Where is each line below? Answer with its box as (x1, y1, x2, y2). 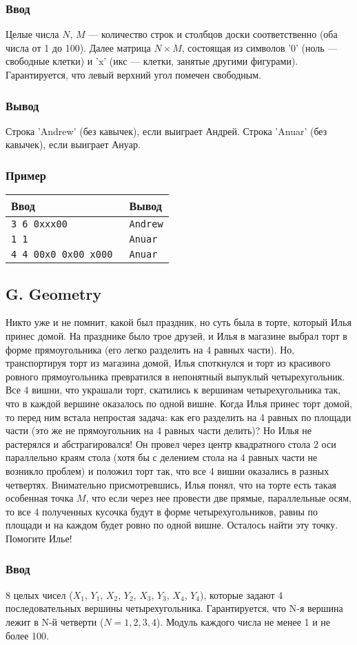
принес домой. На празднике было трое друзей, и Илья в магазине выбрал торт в (6, 329, 347, 343)
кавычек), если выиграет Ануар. (6, 137, 141, 152)
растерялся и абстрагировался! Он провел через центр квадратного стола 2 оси (6, 436, 336, 451)
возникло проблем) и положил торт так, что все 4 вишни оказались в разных (6, 463, 329, 478)
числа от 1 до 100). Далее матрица (6, 40, 151, 54)
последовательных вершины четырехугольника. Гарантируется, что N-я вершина (6, 601, 343, 615)
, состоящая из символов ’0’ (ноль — (181, 40, 338, 54)
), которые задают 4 (200, 587, 283, 602)
